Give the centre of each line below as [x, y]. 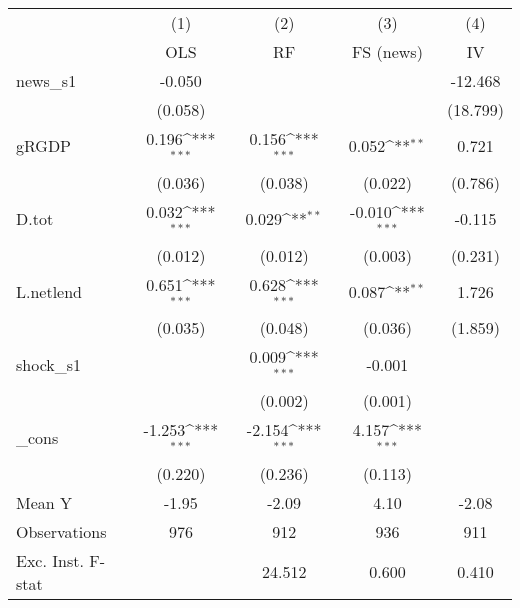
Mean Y [44, 502]
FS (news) [387, 51]
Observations [61, 531]
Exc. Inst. [50, 560]
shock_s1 [49, 364]
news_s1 [46, 80]
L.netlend [49, 291]
